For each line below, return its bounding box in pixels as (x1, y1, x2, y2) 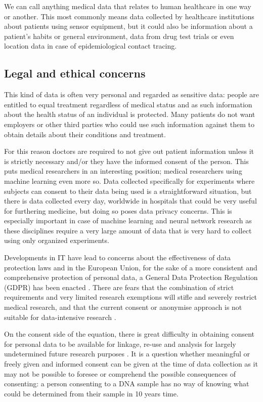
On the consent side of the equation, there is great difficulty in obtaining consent (4, 329, 255, 339)
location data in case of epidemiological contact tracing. (4, 41, 177, 51)
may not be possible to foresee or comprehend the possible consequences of (4, 368, 236, 379)
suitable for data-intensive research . (4, 311, 116, 322)
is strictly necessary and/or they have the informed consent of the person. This (4, 155, 249, 166)
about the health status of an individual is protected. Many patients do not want (4, 109, 255, 119)
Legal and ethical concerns (4, 65, 146, 81)
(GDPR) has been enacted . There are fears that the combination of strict (4, 282, 234, 292)
